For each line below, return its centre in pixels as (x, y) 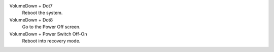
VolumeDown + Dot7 (31, 6)
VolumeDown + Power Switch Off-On (48, 34)
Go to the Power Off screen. (51, 27)
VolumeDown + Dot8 (31, 19)
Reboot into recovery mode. (51, 40)
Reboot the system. (42, 13)
